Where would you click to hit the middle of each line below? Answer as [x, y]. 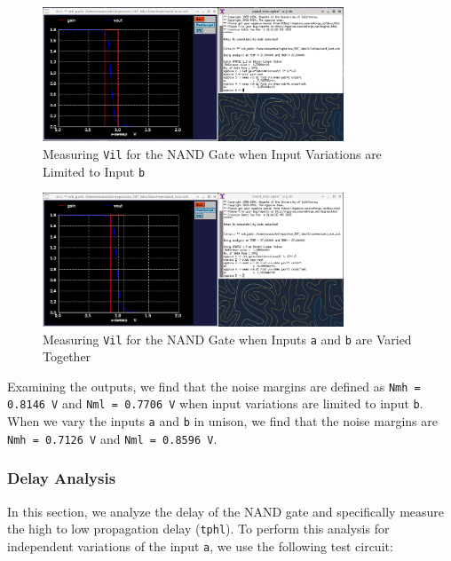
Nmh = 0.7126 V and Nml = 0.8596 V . [112, 438]
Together [67, 356]
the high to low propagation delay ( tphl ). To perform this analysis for [198, 529]
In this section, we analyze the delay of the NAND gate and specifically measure [226, 511]
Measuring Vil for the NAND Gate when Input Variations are [212, 153]
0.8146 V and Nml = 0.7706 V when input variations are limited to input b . [215, 403]
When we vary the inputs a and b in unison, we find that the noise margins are [222, 421]
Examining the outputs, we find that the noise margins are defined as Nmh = [214, 386]
